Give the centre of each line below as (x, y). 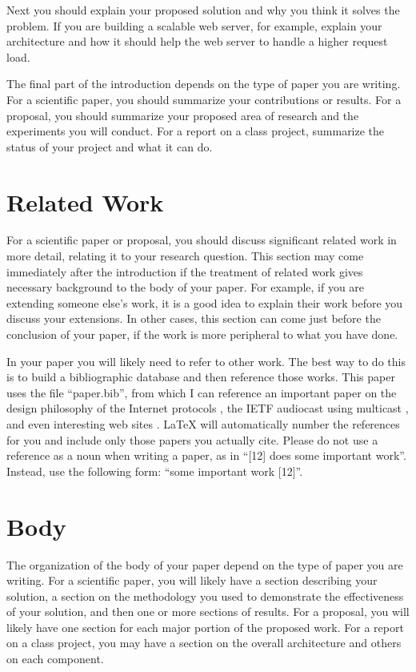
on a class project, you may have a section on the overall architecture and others (204, 643)
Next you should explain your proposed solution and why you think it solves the (203, 10)
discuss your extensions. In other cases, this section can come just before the (194, 318)
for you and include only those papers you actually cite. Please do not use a (192, 439)
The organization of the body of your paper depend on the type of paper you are (205, 564)
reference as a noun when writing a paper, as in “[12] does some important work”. (206, 455)
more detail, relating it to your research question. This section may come (185, 256)
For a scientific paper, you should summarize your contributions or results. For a (204, 99)
